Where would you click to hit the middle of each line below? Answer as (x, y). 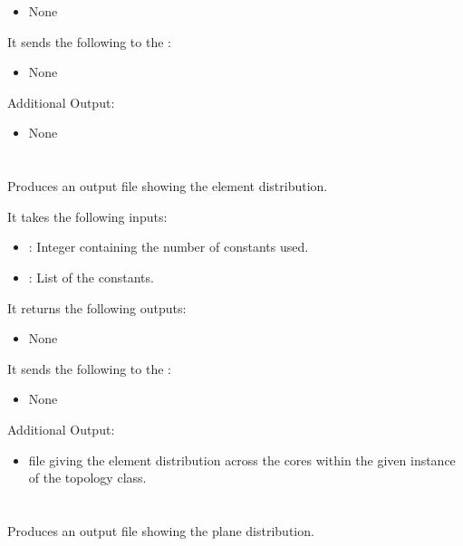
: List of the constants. (91, 277)
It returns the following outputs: (97, 307)
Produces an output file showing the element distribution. (168, 186)
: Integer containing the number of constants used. (169, 247)
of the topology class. (87, 478)
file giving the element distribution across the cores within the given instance (242, 460)
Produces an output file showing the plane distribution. (161, 530)
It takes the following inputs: (87, 216)
